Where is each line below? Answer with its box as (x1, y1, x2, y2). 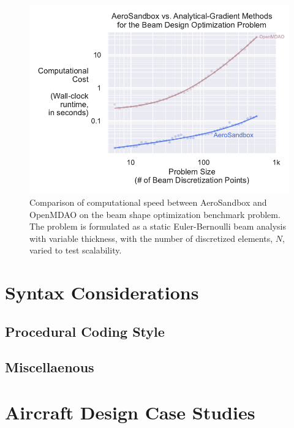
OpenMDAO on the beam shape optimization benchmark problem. (29, 208, 281, 220)
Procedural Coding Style (5, 321, 165, 340)
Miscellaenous (5, 358, 94, 377)
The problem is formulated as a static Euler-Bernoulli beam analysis (29, 220, 286, 233)
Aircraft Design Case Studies (5, 400, 255, 425)
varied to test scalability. (29, 244, 122, 257)
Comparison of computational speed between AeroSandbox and (29, 195, 267, 208)
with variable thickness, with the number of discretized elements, (29, 231, 273, 244)
